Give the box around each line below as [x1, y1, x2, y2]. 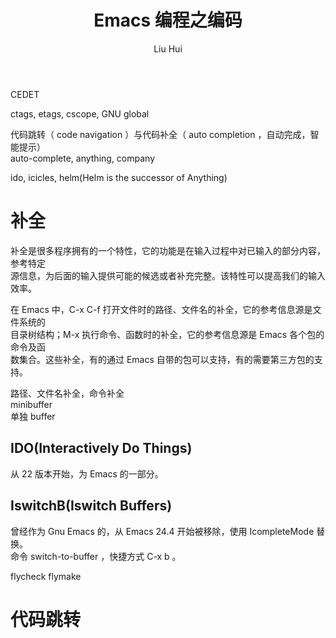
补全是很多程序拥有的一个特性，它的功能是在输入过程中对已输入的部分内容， [10, 244, 326, 256]
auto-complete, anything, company [10, 152, 156, 164]
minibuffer [10, 398, 53, 410]
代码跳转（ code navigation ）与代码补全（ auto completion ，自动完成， [10, 128, 311, 140]
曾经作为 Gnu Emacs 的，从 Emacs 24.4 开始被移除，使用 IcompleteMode [10, 525, 315, 537]
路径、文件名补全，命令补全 [10, 387, 125, 399]
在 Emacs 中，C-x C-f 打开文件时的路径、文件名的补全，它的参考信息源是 [10, 303, 313, 315]
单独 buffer [10, 410, 56, 422]
